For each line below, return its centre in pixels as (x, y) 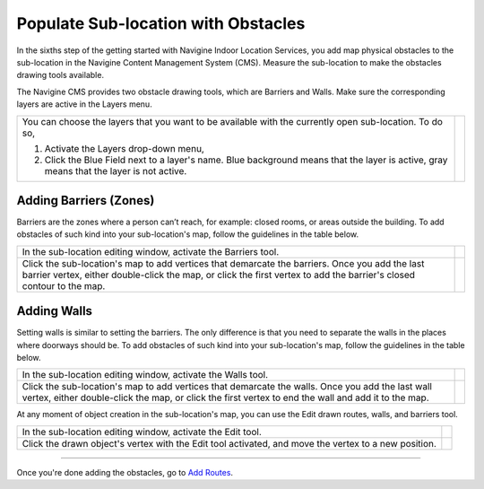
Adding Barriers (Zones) (86, 201)
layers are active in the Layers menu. (84, 104)
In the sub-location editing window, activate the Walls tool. (145, 375)
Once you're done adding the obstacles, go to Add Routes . (125, 472)
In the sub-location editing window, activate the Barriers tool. (151, 251)
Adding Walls (55, 311)
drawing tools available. (60, 75)
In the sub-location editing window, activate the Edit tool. (142, 432)
